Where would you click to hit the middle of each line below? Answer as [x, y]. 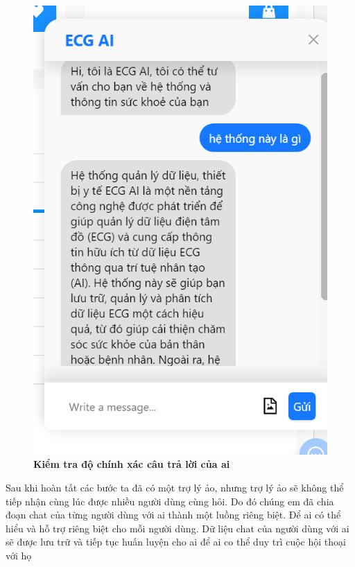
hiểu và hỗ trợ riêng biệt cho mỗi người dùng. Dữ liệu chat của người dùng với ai [177, 528]
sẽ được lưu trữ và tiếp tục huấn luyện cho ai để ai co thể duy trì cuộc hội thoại [176, 542]
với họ [19, 556]
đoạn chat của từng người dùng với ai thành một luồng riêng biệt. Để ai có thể [173, 515]
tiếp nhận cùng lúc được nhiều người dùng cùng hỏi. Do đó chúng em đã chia [170, 501]
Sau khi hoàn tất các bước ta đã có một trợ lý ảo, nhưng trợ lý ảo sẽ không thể [175, 488]
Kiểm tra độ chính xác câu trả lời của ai [132, 464]
